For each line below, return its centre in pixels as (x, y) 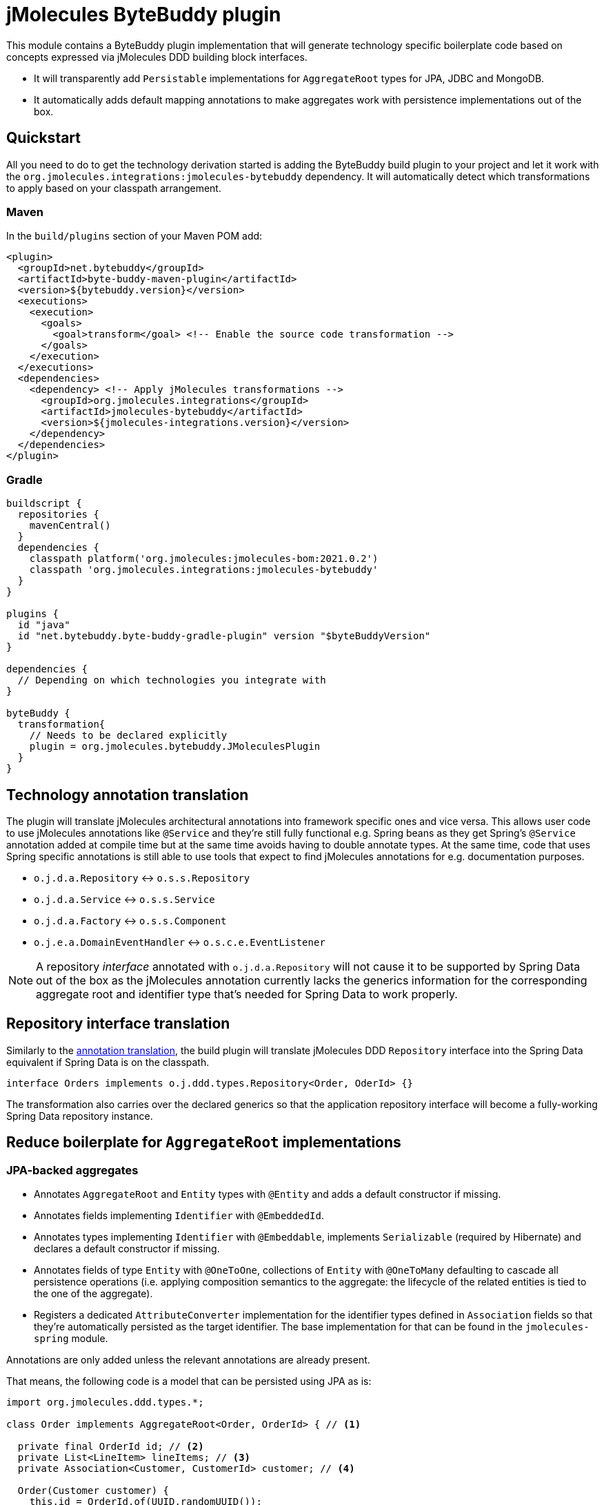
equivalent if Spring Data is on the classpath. (108, 1062)
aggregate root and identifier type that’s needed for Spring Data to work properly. (247, 994)
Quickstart (44, 138)
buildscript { (44, 504)
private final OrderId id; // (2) (111, 1446)
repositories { (58, 515)
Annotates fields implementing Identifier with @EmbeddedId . (179, 1215)
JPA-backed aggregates (72, 1170)
